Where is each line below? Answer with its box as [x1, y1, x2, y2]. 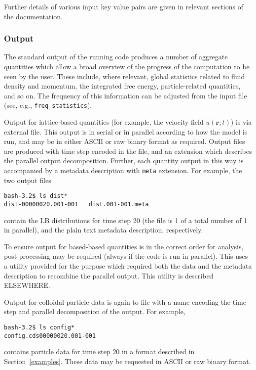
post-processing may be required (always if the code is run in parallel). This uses [4, 251, 248, 261]
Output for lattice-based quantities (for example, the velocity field [4, 117, 204, 127]
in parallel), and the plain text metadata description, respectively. [4, 225, 203, 235]
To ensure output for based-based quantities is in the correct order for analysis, [4, 241, 244, 251]
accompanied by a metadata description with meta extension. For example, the [4, 165, 242, 175]
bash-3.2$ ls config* [4, 324, 75, 331]
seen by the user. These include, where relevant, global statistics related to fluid [4, 71, 245, 81]
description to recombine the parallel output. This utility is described [4, 270, 214, 280]
